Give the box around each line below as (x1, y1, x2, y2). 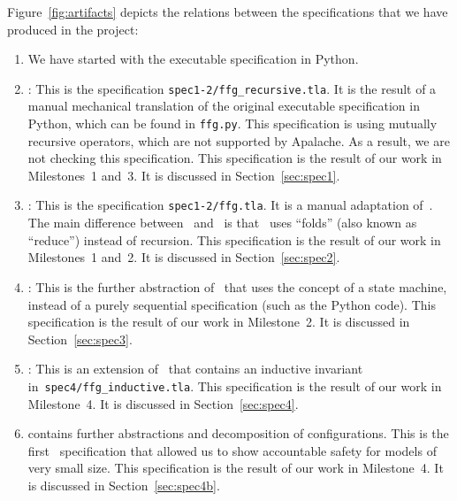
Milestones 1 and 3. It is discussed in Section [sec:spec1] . (27, 166, 340, 184)
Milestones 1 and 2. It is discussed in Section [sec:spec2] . (27, 248, 340, 266)
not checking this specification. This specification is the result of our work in (27, 149, 442, 167)
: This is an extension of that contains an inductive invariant (27, 359, 363, 378)
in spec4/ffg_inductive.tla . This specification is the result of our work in (27, 376, 442, 395)
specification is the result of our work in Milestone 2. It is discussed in (27, 312, 410, 331)
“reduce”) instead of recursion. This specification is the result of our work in (27, 230, 441, 249)
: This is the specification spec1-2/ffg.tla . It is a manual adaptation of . (27, 196, 433, 214)
